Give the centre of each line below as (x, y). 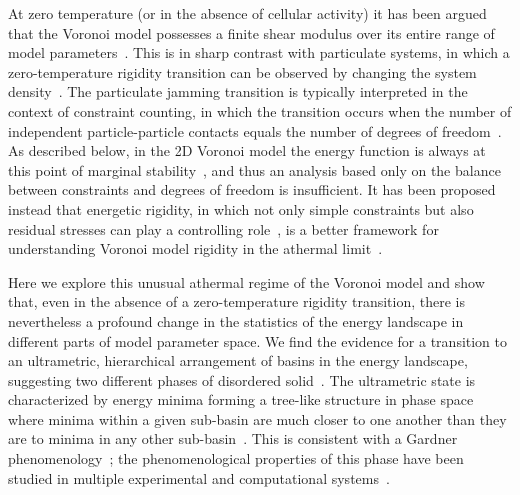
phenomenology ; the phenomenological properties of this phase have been (236, 458)
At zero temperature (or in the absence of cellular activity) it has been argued (247, 13)
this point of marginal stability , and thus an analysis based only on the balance (254, 169)
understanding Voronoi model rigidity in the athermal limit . (195, 248)
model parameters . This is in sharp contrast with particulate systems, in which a (259, 52)
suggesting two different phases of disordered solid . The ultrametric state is (242, 379)
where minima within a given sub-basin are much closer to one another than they (257, 418)
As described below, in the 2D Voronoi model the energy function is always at (247, 150)
